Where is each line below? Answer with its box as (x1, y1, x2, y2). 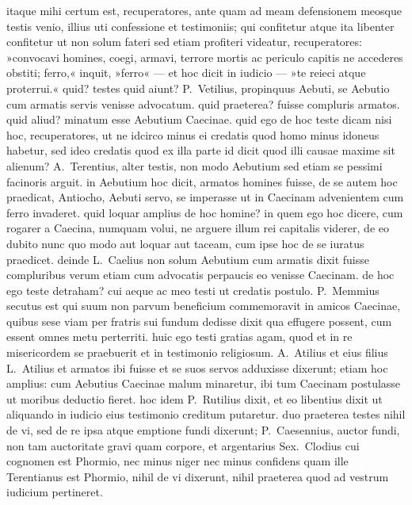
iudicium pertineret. (6, 484, 103, 500)
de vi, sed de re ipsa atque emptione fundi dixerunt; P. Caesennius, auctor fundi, (6, 422, 400, 438)
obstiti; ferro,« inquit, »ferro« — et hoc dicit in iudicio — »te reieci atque (6, 64, 366, 81)
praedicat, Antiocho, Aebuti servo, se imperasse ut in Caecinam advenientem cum (6, 189, 404, 205)
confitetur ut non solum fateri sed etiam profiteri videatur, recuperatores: (6, 33, 362, 50)
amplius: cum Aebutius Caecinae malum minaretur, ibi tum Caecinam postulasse (6, 375, 401, 392)
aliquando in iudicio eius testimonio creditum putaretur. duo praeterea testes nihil (6, 406, 406, 423)
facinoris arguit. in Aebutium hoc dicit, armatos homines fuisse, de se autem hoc (6, 173, 398, 189)
